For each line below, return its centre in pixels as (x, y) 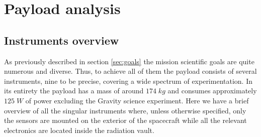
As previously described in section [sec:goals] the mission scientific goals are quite (129, 61)
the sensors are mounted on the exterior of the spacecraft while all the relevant (125, 120)
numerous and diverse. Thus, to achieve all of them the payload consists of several (130, 71)
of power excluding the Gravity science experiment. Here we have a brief (137, 100)
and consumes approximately (212, 91)
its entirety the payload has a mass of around (74, 91)
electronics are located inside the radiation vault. (79, 130)
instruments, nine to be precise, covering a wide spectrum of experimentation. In (128, 81)
